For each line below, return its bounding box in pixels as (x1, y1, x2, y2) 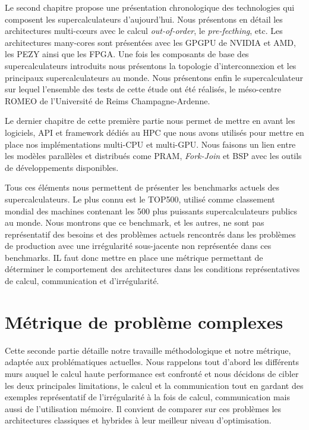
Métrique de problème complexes (5, 309, 283, 334)
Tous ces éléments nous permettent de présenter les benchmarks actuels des (5, 181, 279, 194)
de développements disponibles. (5, 161, 119, 173)
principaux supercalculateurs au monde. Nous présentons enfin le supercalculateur (5, 71, 304, 83)
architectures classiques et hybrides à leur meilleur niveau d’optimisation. (5, 414, 272, 426)
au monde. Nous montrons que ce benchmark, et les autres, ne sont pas (5, 216, 264, 229)
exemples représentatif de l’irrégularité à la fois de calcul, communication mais (5, 391, 290, 403)
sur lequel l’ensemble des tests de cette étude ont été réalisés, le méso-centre (5, 83, 281, 95)
